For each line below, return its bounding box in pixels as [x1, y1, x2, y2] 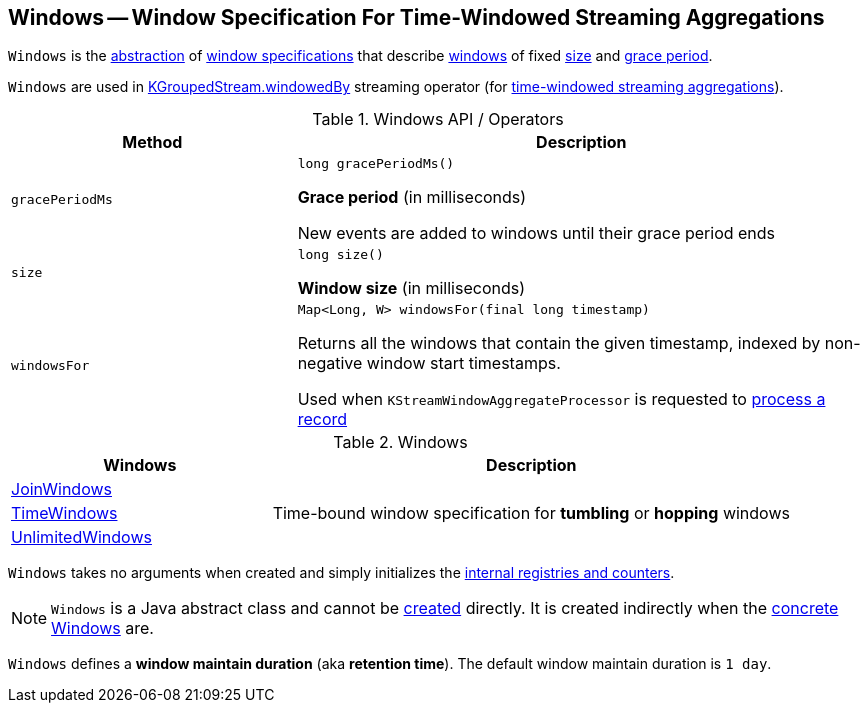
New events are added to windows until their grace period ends [297, 223, 776, 244]
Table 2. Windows [333, 432, 468, 453]
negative [297, 353, 363, 374]
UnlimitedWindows [11, 527, 152, 548]
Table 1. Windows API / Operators [312, 109, 564, 130]
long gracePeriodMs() [297, 156, 455, 172]
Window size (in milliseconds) [297, 278, 526, 299]
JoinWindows [11, 479, 112, 500]
